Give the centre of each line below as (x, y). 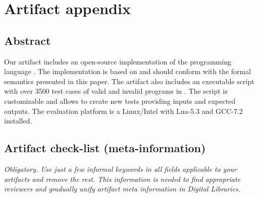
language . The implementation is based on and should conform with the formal (128, 71)
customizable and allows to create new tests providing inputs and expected (120, 101)
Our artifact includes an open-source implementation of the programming (118, 61)
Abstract (28, 40)
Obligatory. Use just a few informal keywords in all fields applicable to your (120, 169)
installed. (18, 121)
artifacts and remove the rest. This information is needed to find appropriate (122, 179)
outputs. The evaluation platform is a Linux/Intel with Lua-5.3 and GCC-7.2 (123, 111)
